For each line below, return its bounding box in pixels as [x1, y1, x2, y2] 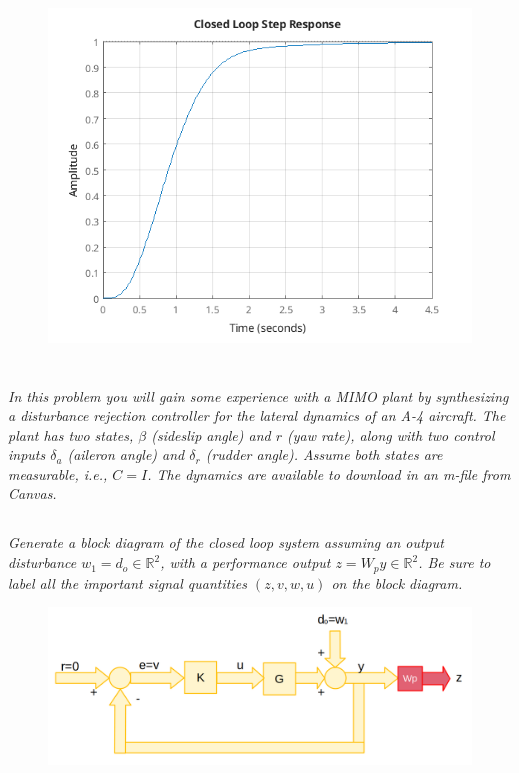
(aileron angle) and [67, 444, 185, 465]
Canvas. [8, 483, 57, 504]
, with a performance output [160, 552, 331, 573]
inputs [8, 444, 46, 465]
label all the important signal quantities [8, 572, 247, 593]
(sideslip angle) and [151, 424, 271, 445]
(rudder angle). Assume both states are [205, 444, 443, 465]
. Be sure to [418, 552, 491, 573]
